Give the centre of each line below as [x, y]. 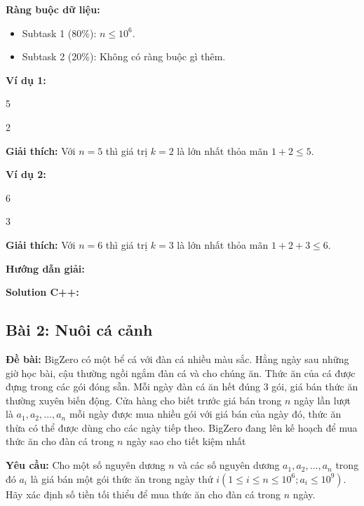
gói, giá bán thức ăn [315, 387]
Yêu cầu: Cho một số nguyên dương [86, 465]
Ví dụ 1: [26, 80]
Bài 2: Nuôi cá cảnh [79, 330]
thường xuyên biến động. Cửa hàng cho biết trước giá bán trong [144, 400]
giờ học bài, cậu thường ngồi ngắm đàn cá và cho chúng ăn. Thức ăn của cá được [181, 372]
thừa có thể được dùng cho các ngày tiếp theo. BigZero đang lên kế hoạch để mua [182, 427]
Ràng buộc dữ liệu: [53, 9]
